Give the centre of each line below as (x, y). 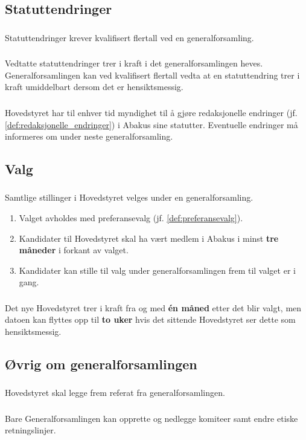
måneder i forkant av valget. (74, 250)
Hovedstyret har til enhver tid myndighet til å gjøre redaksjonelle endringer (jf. (151, 112)
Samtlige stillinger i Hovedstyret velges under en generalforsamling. (129, 197)
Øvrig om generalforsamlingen (101, 364)
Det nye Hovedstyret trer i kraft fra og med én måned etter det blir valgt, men (153, 307)
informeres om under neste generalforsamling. (89, 136)
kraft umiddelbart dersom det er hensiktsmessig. (94, 87)
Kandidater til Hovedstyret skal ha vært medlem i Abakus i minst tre (149, 238)
